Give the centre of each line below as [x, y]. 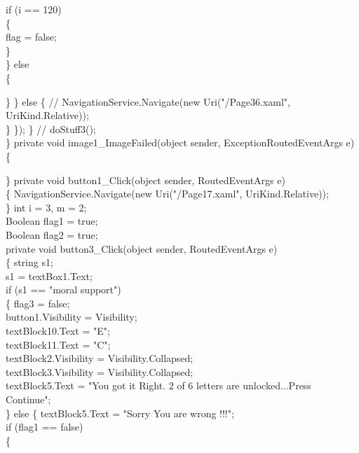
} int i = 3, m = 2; [46, 207]
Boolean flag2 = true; [52, 234]
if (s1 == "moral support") [63, 290]
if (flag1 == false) [45, 427]
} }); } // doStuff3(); [51, 128]
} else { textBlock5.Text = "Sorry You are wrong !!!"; [120, 413]
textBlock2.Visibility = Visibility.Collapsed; [100, 358]
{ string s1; [29, 262]
